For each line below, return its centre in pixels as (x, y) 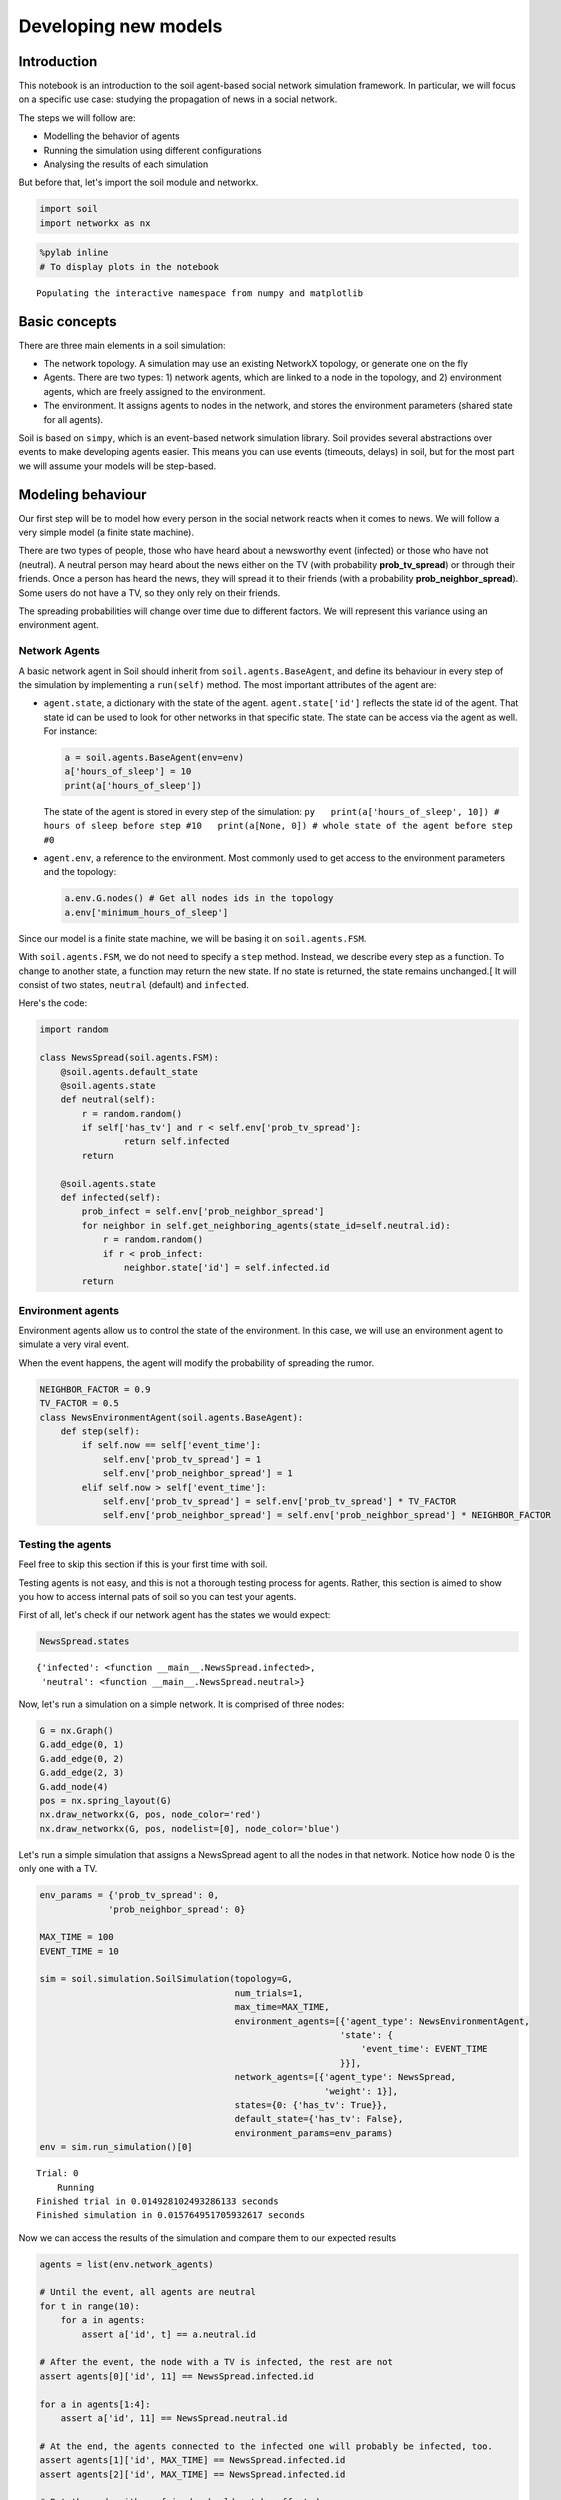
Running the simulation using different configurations (152, 150)
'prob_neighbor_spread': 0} (177, 1909)
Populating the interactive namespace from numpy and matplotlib (200, 293)
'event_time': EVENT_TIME (424, 2049)
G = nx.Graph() (76, 1731)
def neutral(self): (108, 1099)
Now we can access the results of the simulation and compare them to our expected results (207, 2237)
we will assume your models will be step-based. (117, 466)
